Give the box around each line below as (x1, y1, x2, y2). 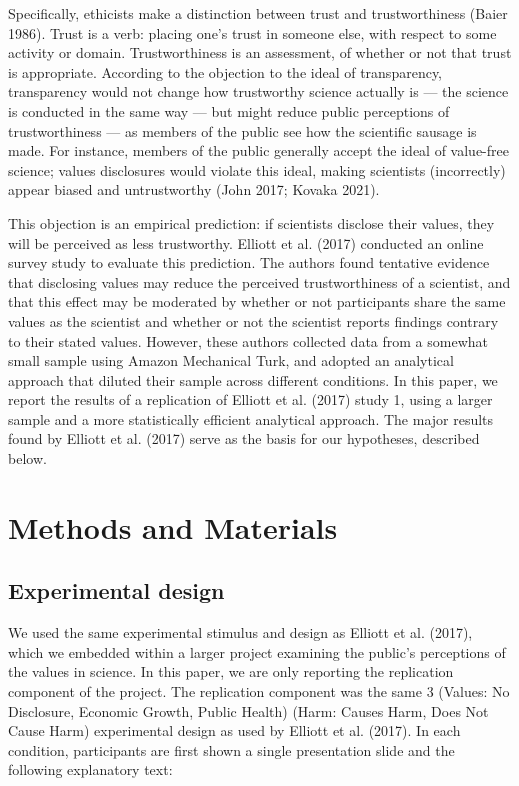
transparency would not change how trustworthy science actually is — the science (8, 81, 509, 102)
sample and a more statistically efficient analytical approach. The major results (8, 408, 494, 429)
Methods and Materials (8, 506, 338, 547)
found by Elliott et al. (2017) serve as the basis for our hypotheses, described (8, 428, 480, 449)
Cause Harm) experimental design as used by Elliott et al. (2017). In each (8, 720, 461, 741)
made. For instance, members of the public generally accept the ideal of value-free (8, 140, 509, 161)
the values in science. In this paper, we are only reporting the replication (8, 661, 454, 682)
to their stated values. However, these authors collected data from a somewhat (8, 330, 488, 351)
